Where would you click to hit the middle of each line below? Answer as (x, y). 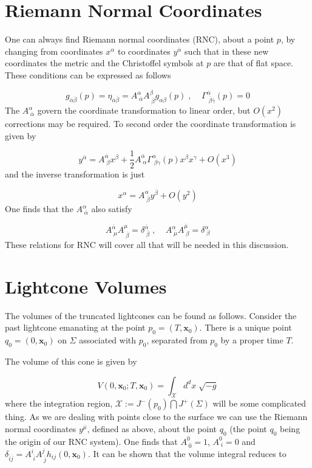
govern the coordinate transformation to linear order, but (144, 110)
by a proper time (252, 340)
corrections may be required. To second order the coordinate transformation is (151, 124)
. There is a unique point (246, 327)
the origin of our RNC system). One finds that (91, 441)
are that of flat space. (253, 63)
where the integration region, (59, 403)
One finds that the (39, 209)
